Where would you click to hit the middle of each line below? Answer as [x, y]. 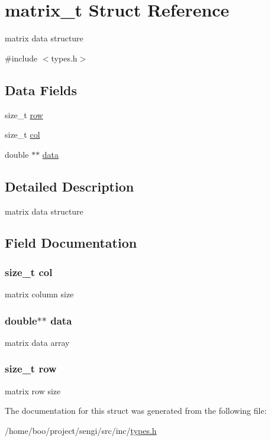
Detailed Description [70, 186]
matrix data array [37, 342]
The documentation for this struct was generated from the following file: [136, 411]
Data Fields [41, 90]
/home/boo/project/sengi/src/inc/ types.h [81, 430]
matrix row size [33, 390]
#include [21, 58]
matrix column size [39, 294]
